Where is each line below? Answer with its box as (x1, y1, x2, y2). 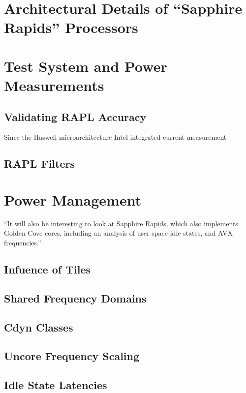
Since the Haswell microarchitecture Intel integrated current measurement (4, 132, 227, 142)
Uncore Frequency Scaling (4, 348, 140, 363)
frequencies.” (4, 238, 41, 248)
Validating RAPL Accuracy (4, 109, 147, 124)
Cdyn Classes (4, 319, 73, 334)
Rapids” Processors (4, 17, 138, 37)
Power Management (4, 189, 142, 210)
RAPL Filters (4, 156, 75, 171)
